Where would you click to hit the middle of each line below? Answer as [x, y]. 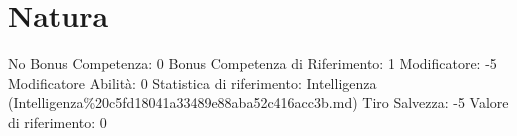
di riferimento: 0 [57, 121]
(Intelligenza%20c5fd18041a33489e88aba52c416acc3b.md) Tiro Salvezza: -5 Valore [258, 102]
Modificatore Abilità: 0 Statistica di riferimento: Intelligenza [192, 82]
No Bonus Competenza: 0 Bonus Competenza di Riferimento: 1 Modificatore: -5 [252, 63]
